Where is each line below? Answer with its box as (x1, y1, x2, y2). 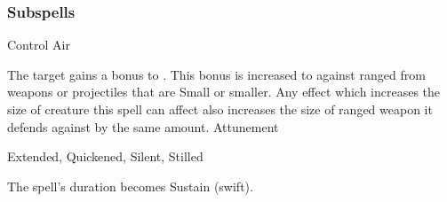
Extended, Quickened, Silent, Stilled (7, 147, 204, 166)
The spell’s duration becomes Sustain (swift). (7, 176, 253, 195)
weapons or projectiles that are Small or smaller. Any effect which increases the (7, 82, 441, 101)
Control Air (7, 35, 70, 54)
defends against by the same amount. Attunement (7, 117, 279, 136)
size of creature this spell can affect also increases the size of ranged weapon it (7, 100, 433, 118)
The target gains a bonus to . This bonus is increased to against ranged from (7, 65, 426, 83)
